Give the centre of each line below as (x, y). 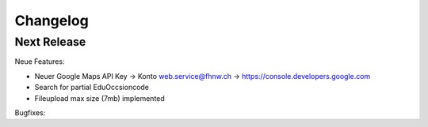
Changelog (52, 21)
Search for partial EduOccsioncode (92, 88)
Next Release (50, 42)
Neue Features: (40, 62)
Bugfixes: (30, 112)
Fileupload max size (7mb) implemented (100, 98)
